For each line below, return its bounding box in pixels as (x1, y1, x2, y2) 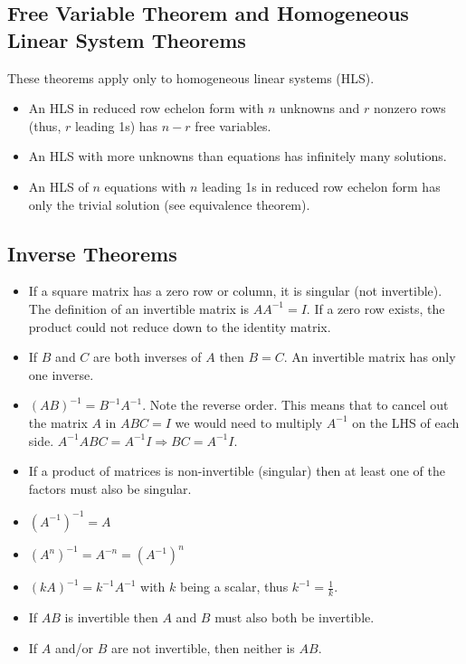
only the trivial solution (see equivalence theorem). (28, 194, 310, 213)
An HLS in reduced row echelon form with (28, 99, 264, 118)
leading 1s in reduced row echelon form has (202, 176, 441, 195)
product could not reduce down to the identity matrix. (28, 317, 331, 336)
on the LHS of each (352, 413, 460, 432)
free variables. (195, 116, 271, 135)
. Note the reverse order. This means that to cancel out (142, 395, 449, 414)
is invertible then (64, 608, 158, 627)
